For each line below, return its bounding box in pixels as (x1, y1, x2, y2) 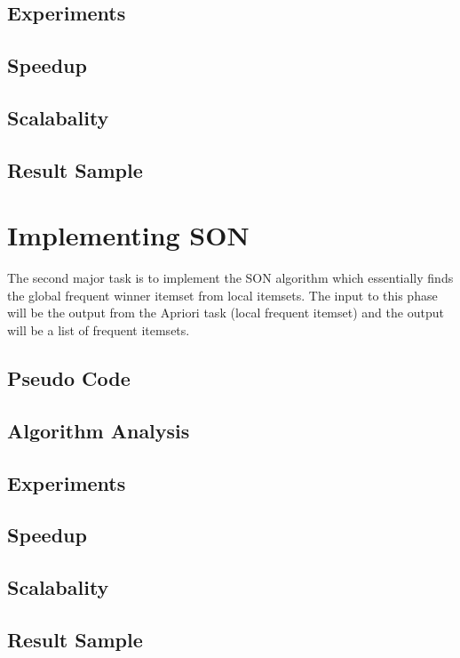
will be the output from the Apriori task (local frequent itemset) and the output (7, 303, 444, 322)
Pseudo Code (7, 365, 131, 392)
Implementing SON (7, 217, 250, 253)
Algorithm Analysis (7, 416, 190, 444)
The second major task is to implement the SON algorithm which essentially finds (7, 269, 454, 287)
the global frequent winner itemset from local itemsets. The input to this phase (7, 285, 438, 304)
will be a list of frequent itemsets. (7, 321, 190, 340)
